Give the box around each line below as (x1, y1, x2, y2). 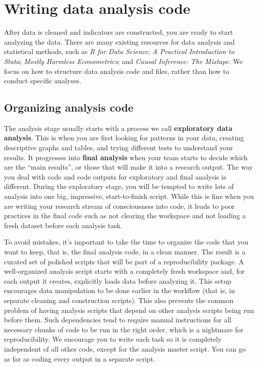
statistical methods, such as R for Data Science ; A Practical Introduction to (4, 46, 235, 57)
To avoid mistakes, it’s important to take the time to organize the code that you (4, 237, 249, 247)
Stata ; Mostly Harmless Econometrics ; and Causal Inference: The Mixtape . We (4, 56, 243, 66)
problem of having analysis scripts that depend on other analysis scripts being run (4, 305, 254, 315)
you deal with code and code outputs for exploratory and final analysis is (4, 171, 226, 182)
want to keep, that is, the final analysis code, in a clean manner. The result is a (4, 246, 246, 257)
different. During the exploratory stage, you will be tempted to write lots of (4, 181, 234, 191)
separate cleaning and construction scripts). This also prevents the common (4, 295, 234, 305)
